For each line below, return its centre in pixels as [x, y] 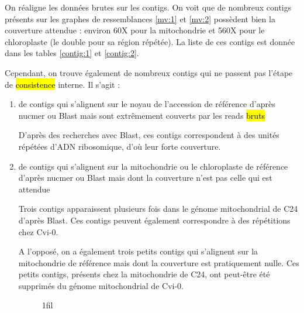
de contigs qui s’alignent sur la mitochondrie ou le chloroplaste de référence [153, 166]
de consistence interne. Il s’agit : [63, 84]
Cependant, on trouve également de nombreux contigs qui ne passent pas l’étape [149, 72]
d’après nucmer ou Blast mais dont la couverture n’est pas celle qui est [145, 178]
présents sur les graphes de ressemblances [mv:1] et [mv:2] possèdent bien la [140, 18]
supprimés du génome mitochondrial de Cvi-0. [101, 285]
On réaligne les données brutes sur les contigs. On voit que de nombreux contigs [148, 7]
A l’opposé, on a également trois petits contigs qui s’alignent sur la [138, 251]
